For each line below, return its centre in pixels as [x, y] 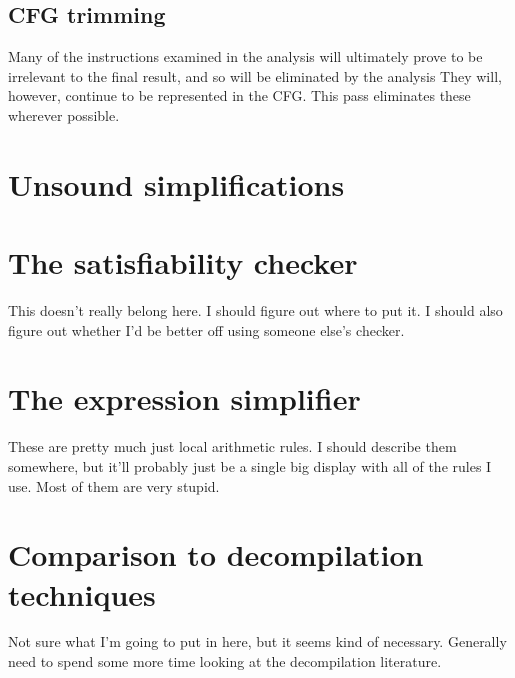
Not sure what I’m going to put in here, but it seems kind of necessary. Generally [257, 641]
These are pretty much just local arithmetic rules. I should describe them [232, 446]
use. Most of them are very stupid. [114, 485]
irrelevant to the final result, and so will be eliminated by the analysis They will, [255, 75]
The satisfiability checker [183, 262]
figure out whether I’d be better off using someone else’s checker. [206, 329]
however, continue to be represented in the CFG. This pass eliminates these [239, 95]
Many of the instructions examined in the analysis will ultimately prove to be [245, 56]
